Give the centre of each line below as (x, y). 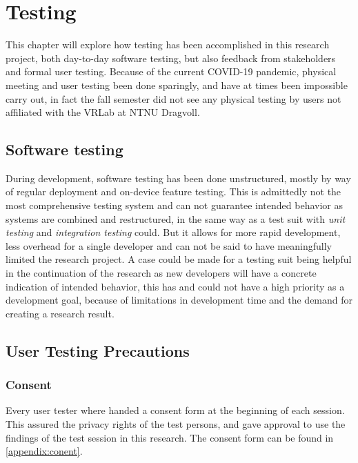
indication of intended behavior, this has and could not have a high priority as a (175, 286)
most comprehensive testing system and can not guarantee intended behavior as (174, 205)
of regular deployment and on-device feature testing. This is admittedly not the (173, 191)
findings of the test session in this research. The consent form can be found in (170, 437)
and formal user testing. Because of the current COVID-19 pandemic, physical (171, 71)
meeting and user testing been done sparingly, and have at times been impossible (177, 85)
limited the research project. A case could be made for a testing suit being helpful (179, 259)
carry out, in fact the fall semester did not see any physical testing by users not (173, 98)
